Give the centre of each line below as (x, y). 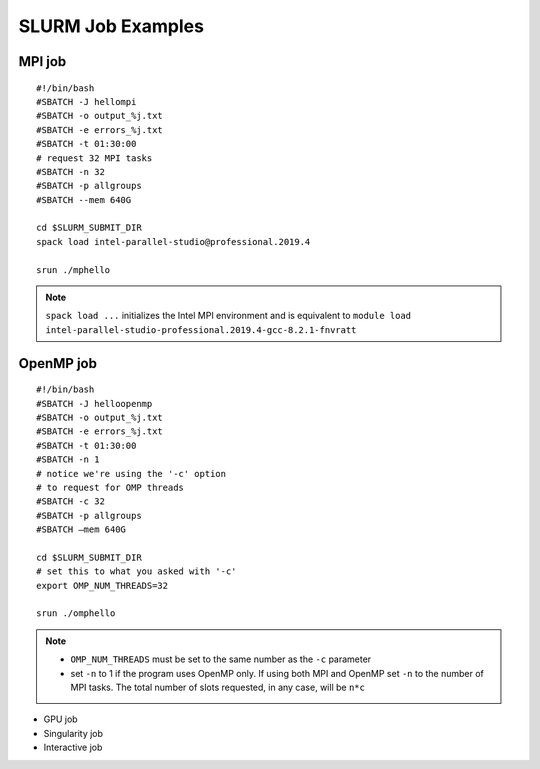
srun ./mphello (73, 269)
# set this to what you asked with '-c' (136, 571)
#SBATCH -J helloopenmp (94, 403)
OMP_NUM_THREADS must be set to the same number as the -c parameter (221, 659)
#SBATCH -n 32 (70, 171)
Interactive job (73, 747)
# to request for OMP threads (110, 487)
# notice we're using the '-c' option (131, 473)
